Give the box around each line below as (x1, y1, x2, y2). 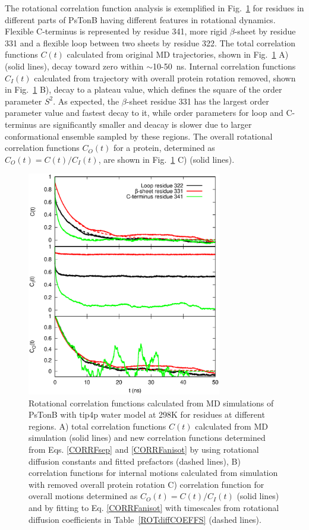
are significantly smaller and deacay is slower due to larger (39, 118, 252, 130)
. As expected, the (53, 94, 119, 107)
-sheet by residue (234, 25, 296, 37)
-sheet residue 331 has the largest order (126, 94, 269, 107)
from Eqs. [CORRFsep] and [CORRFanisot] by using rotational (29, 443, 259, 456)
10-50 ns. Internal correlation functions (153, 59, 296, 72)
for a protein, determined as (113, 141, 215, 154)
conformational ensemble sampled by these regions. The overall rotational (5, 130, 273, 142)
